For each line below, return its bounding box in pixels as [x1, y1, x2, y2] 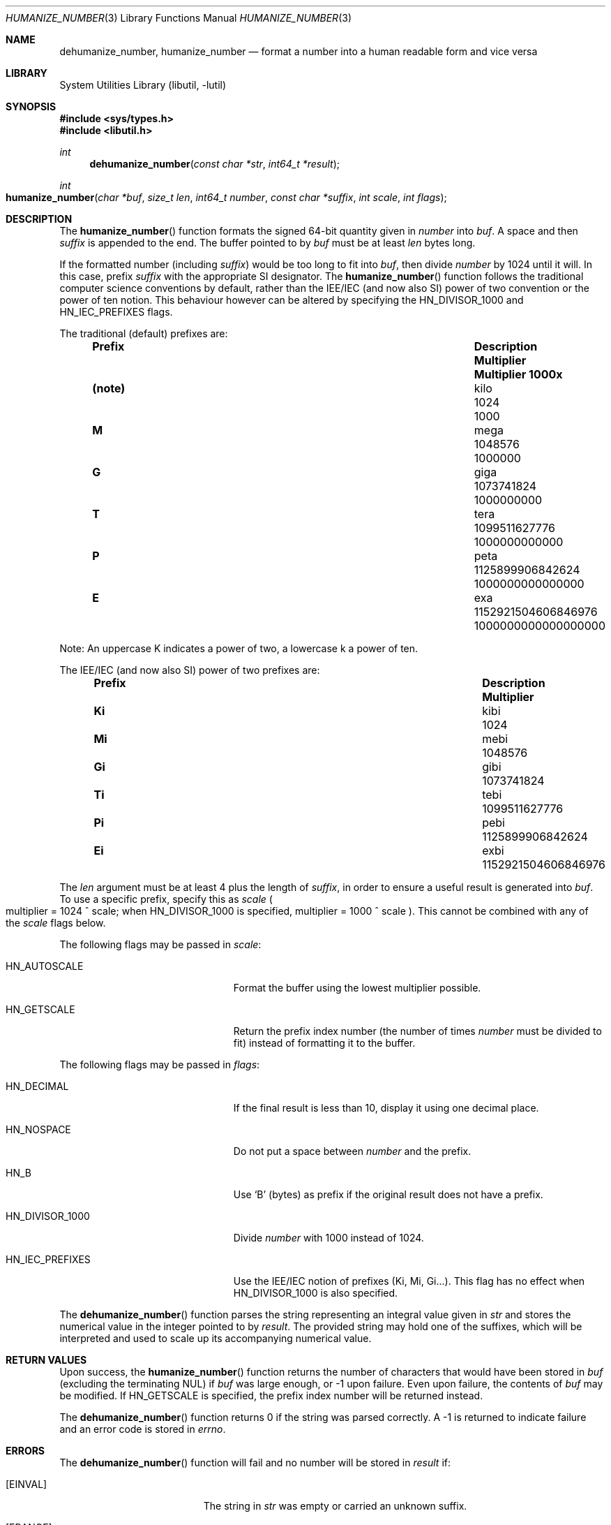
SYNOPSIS [6, 101, 56, 112]
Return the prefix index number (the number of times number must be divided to [233, 1025, 602, 1037]
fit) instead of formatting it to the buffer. [233, 1037, 416, 1049]
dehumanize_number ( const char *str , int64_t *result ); [89, 158, 340, 170]
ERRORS [6, 1445, 45, 1457]
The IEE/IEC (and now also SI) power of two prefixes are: [59, 664, 320, 676]
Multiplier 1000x [474, 367, 563, 381]
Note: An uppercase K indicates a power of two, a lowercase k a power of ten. [59, 642, 418, 654]
